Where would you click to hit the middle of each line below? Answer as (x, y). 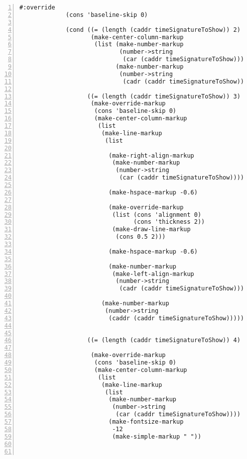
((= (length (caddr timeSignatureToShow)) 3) (164, 96)
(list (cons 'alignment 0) (157, 215)
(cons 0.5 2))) (141, 237)
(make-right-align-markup (151, 155)
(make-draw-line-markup (151, 229)
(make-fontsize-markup (146, 422)
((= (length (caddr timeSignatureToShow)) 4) (164, 340)
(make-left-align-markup (153, 274)
